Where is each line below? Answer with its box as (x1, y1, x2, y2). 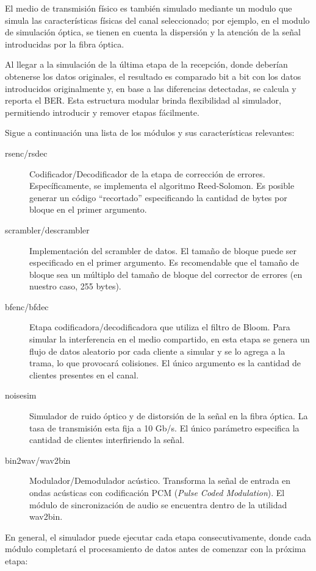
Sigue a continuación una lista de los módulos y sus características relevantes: (5, 126, 295, 139)
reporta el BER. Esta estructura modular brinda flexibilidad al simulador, (5, 94, 281, 107)
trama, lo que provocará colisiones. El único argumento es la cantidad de (29, 356, 301, 369)
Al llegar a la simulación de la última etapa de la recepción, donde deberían (5, 58, 288, 71)
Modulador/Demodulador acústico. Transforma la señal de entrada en (29, 474, 291, 487)
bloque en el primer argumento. (29, 203, 147, 216)
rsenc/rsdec (5, 146, 48, 159)
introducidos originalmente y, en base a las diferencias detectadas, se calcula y (5, 82, 296, 94)
